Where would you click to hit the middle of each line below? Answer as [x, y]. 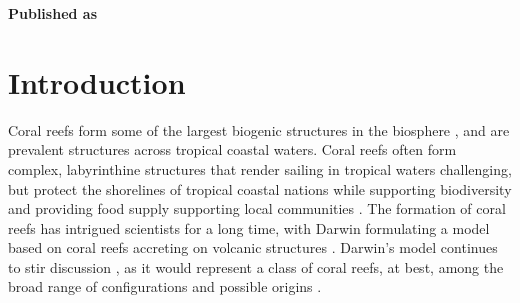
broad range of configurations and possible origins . [165, 286]
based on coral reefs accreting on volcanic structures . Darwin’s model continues [253, 247]
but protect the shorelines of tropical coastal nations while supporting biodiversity [260, 188]
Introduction [97, 81]
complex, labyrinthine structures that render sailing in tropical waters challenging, [260, 168]
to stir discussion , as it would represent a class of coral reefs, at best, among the [256, 266]
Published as [52, 13]
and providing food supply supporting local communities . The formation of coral [257, 208]
